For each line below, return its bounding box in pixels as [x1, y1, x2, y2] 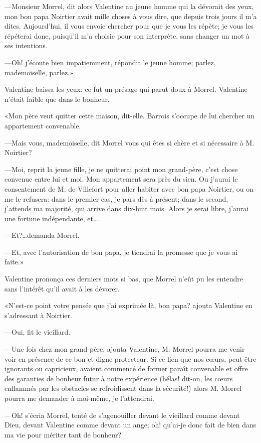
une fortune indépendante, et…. [5, 213, 100, 223]
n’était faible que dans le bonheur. [5, 93, 110, 104]
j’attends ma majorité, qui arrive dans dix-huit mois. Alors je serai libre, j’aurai [5, 203, 249, 214]
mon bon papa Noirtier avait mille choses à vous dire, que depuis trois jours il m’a [5, 11, 257, 21]
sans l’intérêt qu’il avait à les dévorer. [5, 283, 120, 293]
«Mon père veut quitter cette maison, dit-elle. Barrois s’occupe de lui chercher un [5, 110, 255, 121]
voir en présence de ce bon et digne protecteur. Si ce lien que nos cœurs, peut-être [5, 353, 256, 364]
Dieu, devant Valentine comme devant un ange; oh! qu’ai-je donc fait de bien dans [5, 419, 256, 430]
